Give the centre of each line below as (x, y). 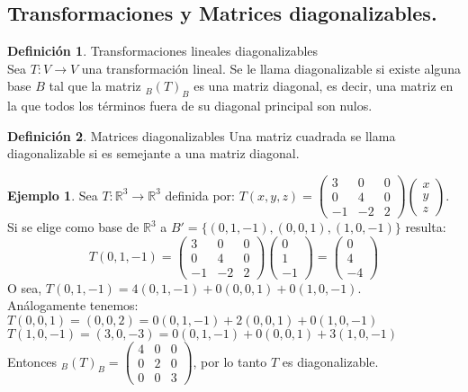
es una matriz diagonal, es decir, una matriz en (324, 86)
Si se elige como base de (73, 227)
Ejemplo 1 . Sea (53, 195)
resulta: (426, 227)
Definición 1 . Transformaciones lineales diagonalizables (163, 51)
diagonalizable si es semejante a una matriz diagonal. (153, 153)
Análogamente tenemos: (73, 305)
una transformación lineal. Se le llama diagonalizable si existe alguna (271, 68)
